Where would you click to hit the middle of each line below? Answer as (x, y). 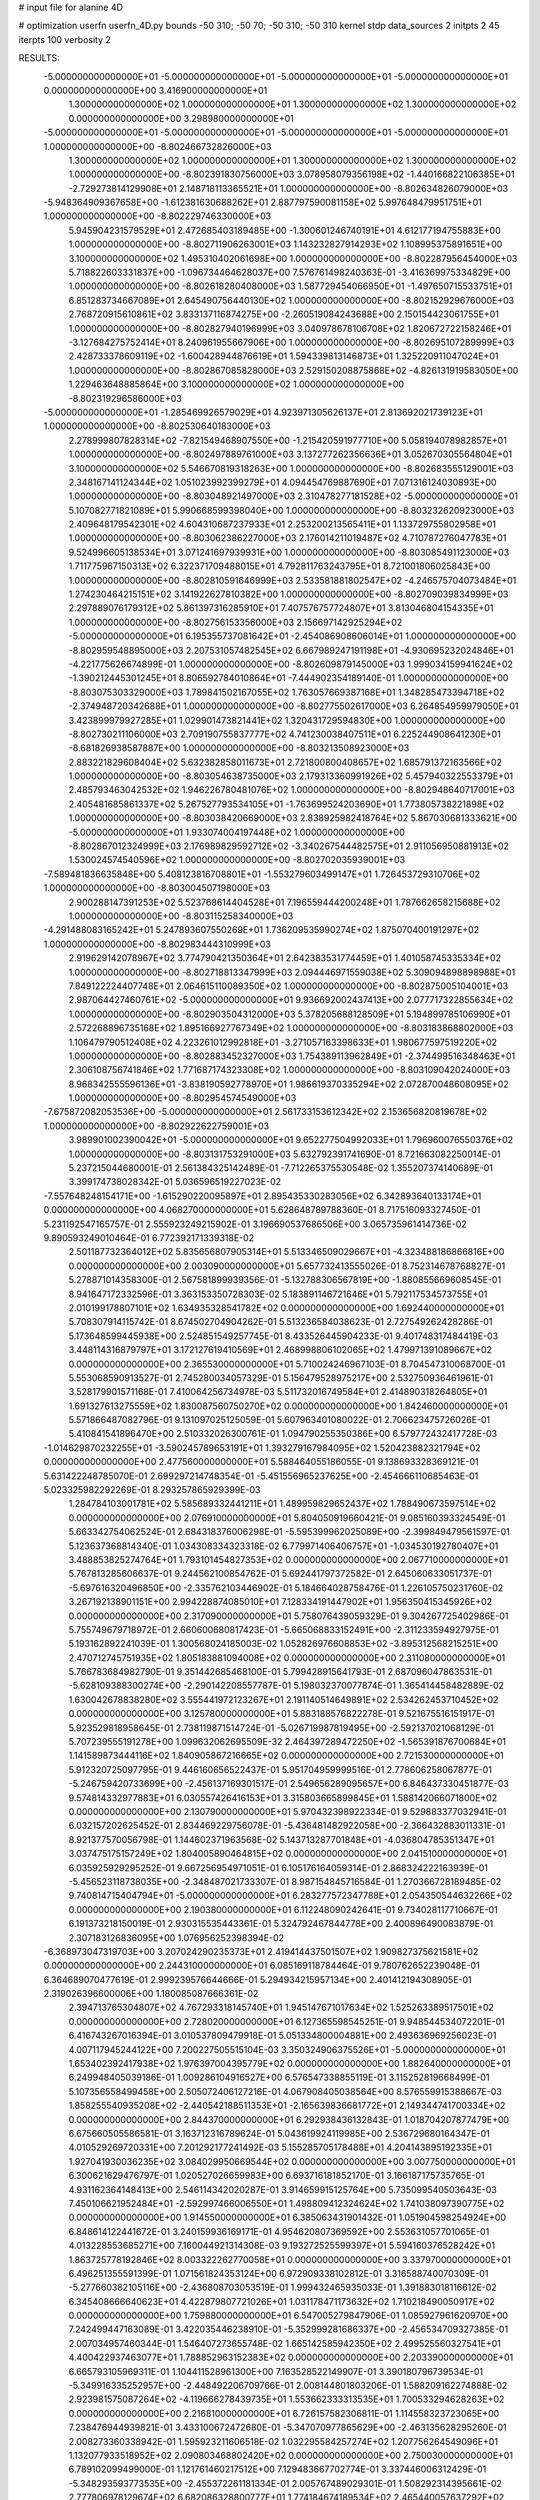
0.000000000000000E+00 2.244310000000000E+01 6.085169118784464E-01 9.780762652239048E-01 (261, 1966)
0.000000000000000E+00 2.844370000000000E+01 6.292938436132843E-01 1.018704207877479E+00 (289, 2119)
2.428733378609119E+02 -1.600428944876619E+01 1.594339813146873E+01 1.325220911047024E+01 (283, 356)
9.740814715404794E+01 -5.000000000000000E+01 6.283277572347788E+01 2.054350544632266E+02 (290, 1896)
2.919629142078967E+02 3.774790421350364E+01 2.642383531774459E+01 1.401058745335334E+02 (285, 958)
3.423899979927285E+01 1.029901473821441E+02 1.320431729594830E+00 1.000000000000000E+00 (287, 720)
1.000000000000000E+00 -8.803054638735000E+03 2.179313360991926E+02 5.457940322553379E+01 (291, 776)
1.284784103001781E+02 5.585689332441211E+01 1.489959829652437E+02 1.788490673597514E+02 (282, 1504)
